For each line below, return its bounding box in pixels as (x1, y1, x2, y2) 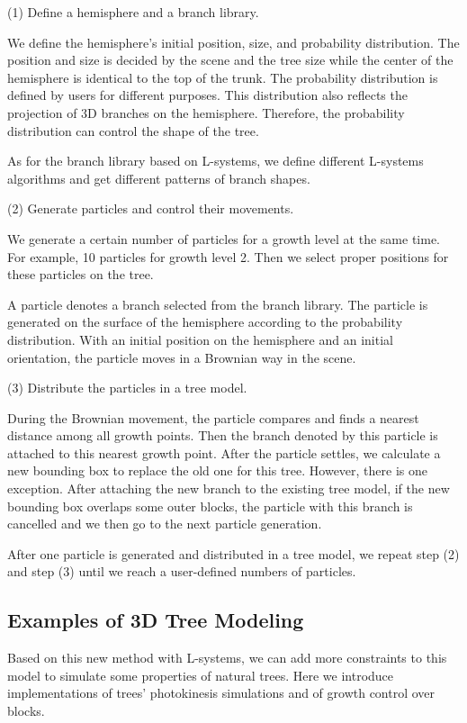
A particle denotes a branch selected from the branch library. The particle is (7, 294, 428, 313)
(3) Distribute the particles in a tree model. (7, 378, 247, 397)
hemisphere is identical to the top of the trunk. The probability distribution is (7, 68, 438, 86)
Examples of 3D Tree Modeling (7, 606, 304, 634)
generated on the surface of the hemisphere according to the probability (7, 312, 403, 331)
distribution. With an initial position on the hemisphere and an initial (7, 330, 393, 348)
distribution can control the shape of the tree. (7, 121, 259, 140)
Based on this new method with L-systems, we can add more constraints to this (7, 648, 447, 667)
